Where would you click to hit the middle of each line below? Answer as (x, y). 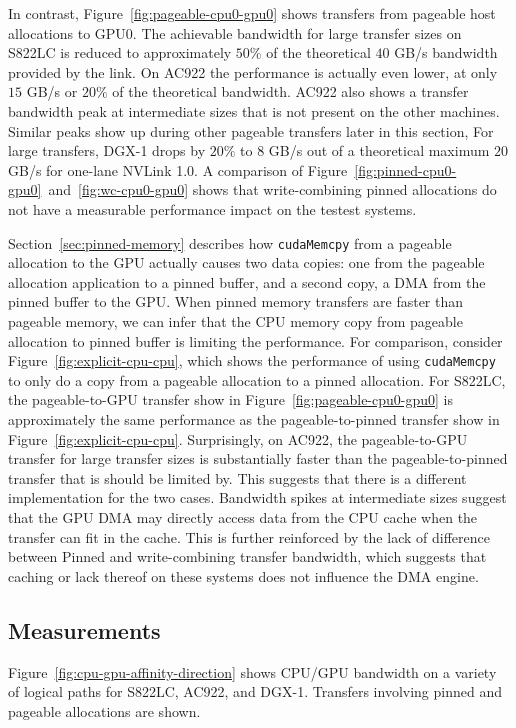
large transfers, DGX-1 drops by (107, 150)
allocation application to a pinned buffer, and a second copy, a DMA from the (247, 281)
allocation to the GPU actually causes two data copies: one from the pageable (246, 262)
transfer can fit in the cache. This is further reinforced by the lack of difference (249, 536)
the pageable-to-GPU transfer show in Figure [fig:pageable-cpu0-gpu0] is (230, 399)
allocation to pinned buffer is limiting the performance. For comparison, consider (255, 340)
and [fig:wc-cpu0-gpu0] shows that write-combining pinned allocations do (272, 189)
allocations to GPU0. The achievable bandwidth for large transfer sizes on (235, 32)
